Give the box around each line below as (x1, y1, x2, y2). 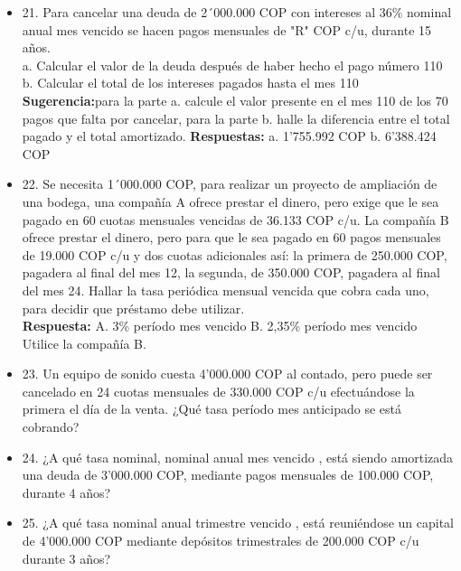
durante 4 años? (22, 482, 111, 501)
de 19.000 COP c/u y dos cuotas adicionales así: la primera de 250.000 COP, (22, 245, 447, 264)
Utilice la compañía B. (22, 333, 146, 352)
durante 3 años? (22, 548, 111, 567)
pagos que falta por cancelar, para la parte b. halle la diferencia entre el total (22, 108, 450, 127)
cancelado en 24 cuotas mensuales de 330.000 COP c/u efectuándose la (22, 381, 415, 400)
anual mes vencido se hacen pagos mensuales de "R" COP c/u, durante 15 (22, 20, 432, 39)
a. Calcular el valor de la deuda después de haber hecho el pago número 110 (22, 55, 443, 74)
